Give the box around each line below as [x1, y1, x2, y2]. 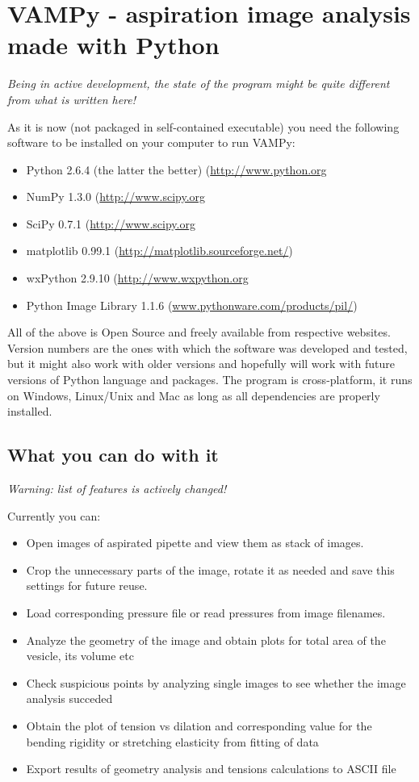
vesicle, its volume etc [26, 647, 134, 664]
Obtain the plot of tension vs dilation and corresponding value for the [26, 717, 372, 734]
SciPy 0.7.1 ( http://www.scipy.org [26, 215, 195, 232]
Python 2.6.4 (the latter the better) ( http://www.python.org [26, 161, 327, 178]
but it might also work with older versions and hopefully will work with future [7, 355, 395, 372]
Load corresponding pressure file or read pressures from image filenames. [26, 604, 386, 621]
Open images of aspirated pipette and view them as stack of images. [26, 534, 364, 551]
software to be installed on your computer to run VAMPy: [7, 134, 295, 151]
